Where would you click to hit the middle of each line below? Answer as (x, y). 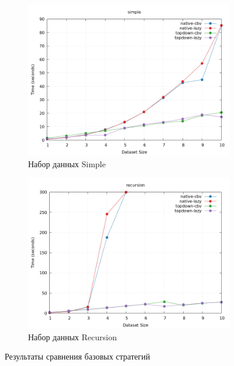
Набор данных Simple (67, 163)
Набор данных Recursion (73, 336)
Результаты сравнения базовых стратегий (78, 356)
